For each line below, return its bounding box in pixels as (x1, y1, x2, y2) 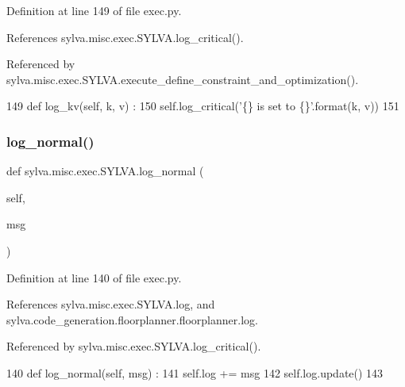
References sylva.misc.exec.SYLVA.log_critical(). (6, 29, 244, 45)
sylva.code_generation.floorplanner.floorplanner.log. (6, 311, 258, 328)
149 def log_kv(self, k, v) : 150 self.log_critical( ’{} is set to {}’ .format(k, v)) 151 (6, 98, 399, 114)
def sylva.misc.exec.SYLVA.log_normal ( (6, 163, 204, 179)
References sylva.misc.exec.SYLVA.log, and (6, 296, 215, 312)
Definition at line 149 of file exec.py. (6, 2, 182, 18)
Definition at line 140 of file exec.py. (6, 269, 182, 285)
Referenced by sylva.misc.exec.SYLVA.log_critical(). (6, 338, 261, 354)
